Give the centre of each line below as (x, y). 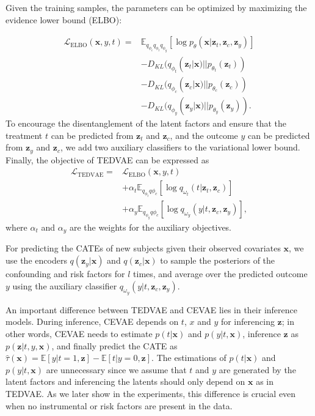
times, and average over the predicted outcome (220, 274)
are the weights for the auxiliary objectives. (150, 227)
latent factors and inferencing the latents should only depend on (125, 381)
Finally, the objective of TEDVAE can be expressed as (107, 159)
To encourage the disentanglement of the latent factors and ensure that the (146, 123)
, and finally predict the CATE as (114, 345)
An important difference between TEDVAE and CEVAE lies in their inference (151, 309)
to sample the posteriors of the (218, 260)
